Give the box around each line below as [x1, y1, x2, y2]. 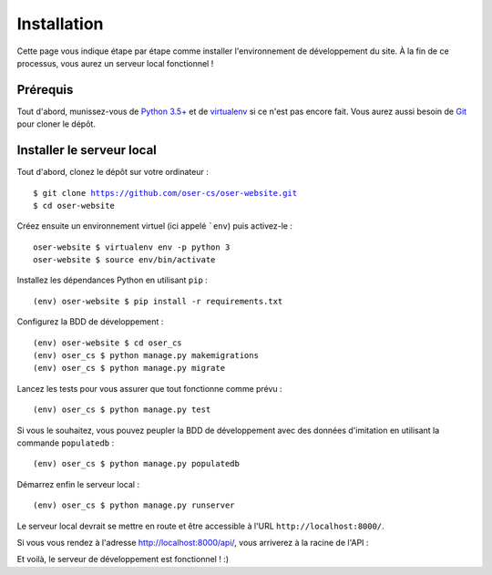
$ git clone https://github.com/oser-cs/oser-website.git [33, 188, 298, 198]
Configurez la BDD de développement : [16, 316, 164, 327]
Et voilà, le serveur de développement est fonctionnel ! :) [16, 554, 230, 565]
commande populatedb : [16, 437, 115, 448]
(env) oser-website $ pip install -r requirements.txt [33, 296, 283, 306]
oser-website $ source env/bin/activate [33, 255, 216, 265]
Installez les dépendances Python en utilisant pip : [16, 274, 209, 286]
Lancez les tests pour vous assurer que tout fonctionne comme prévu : [16, 383, 282, 394]
